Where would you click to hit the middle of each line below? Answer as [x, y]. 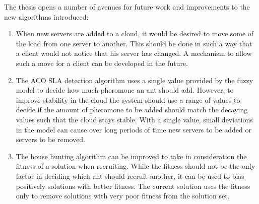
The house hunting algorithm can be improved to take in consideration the [131, 156]
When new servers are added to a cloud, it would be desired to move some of [135, 33]
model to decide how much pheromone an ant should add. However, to [125, 90]
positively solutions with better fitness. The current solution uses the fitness [133, 186]
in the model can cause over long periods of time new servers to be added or [134, 129]
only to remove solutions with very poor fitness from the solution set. [123, 196]
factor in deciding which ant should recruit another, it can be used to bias [130, 176]
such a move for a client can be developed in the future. [102, 63]
